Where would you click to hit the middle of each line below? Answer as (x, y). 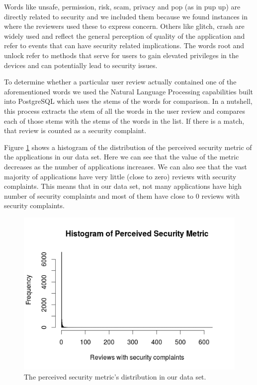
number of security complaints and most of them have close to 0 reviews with (122, 195)
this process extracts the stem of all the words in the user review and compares (125, 111)
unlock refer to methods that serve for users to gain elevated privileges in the (121, 55)
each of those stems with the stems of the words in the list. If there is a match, (124, 120)
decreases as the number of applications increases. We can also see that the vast (126, 166)
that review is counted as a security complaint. (75, 130)
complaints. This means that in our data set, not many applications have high (123, 186)
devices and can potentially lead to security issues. (81, 65)
